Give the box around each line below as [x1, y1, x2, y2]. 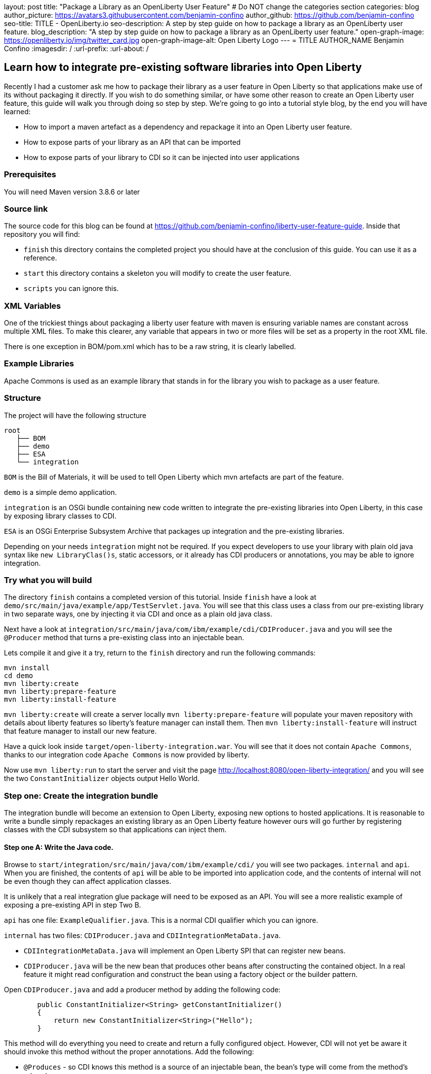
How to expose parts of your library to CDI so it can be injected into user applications [24, 153, 300, 162]
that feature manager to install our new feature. [4, 727, 157, 736]
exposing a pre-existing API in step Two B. [4, 901, 141, 910]
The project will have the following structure [4, 411, 146, 420]
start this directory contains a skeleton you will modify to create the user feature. [24, 269, 292, 278]
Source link [4, 203, 48, 214]
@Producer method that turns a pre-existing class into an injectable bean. [4, 633, 244, 642]
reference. [24, 254, 57, 262]
